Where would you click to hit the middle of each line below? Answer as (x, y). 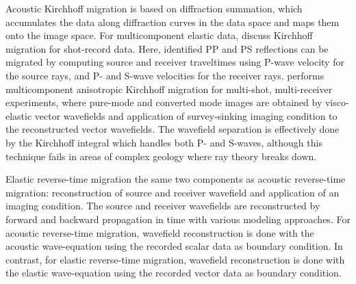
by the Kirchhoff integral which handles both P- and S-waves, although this (164, 142)
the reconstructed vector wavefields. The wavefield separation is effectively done (173, 129)
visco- (337, 102)
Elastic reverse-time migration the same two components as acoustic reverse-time (176, 179)
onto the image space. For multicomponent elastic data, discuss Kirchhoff (159, 35)
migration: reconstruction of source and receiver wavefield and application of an (173, 192)
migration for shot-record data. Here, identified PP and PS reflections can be (167, 48)
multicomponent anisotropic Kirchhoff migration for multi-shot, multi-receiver (169, 89)
